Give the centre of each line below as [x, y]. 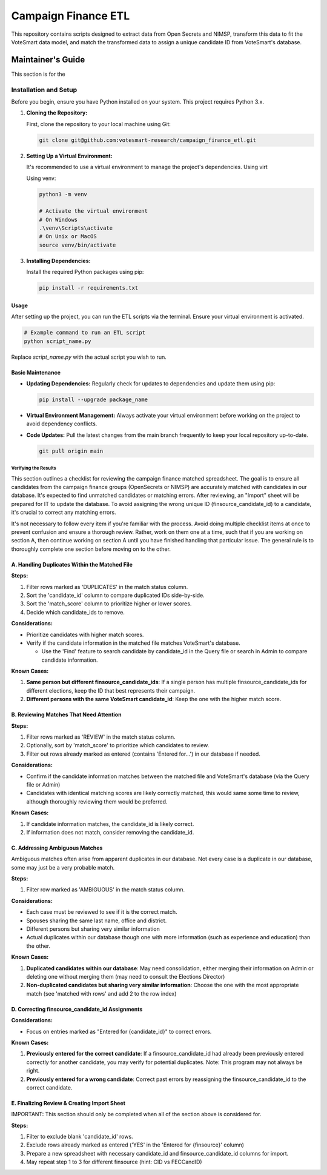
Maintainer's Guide [48, 60]
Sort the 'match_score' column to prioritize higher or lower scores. [109, 604]
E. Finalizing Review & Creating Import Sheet [68, 1103]
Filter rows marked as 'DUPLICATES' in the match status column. [107, 587]
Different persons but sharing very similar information [93, 929]
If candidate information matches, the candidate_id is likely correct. [110, 824]
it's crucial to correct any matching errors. [64, 513]
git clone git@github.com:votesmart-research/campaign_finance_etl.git [148, 140]
